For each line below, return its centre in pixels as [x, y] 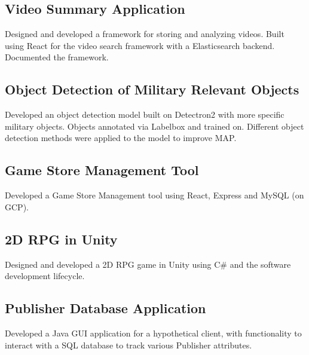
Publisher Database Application [105, 308]
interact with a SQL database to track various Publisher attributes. [129, 345]
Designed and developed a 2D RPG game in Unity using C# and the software [148, 264]
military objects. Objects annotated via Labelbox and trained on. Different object [154, 126]
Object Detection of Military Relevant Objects [152, 89]
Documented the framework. [57, 57]
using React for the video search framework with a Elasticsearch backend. [140, 45]
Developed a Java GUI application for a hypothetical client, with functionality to [153, 333]
